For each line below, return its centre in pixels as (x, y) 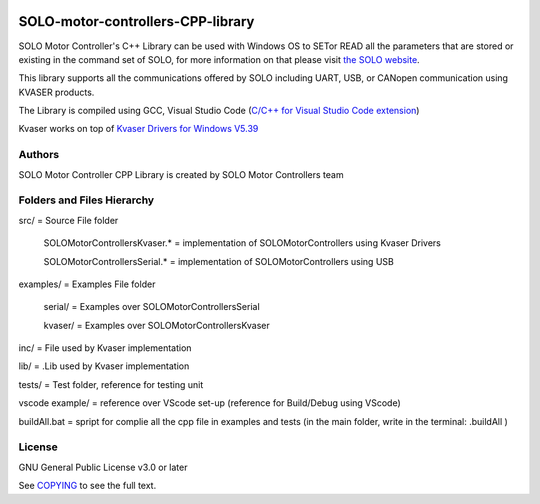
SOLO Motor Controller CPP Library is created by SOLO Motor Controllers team (181, 174)
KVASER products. (56, 92)
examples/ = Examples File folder (87, 284)
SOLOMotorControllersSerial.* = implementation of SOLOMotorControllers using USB (218, 261)
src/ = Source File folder (68, 220)
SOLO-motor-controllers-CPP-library (136, 21)
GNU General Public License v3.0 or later (103, 467)
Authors (39, 155)
